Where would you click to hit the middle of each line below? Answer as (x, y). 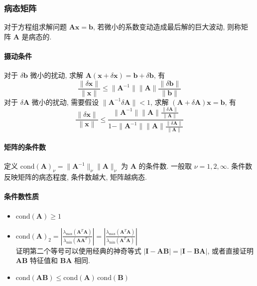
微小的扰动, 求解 (57, 75)
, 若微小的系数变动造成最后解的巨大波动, (159, 27)
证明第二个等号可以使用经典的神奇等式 (78, 250)
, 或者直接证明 (230, 250)
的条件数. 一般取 (165, 166)
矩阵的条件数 (25, 147)
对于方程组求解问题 (35, 27)
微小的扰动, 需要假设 (65, 102)
